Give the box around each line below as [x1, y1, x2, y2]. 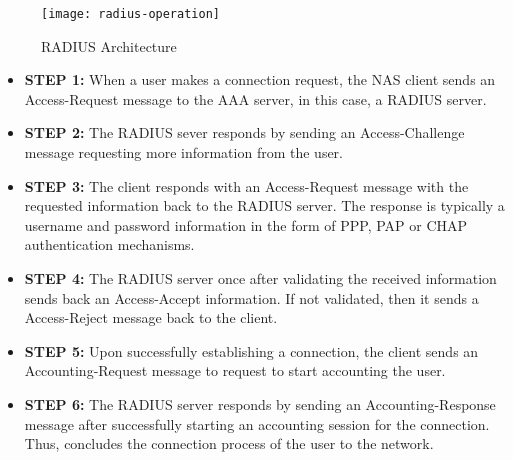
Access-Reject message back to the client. [24, 307, 278, 328]
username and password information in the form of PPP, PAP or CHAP [24, 214, 468, 235]
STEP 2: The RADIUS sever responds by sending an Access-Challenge [24, 122, 465, 143]
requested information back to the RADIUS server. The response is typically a [24, 195, 505, 216]
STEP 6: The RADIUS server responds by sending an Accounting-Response [24, 393, 496, 414]
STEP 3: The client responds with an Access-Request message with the [24, 175, 469, 196]
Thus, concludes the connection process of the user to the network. [24, 433, 434, 454]
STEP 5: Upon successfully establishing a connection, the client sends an [24, 340, 479, 361]
